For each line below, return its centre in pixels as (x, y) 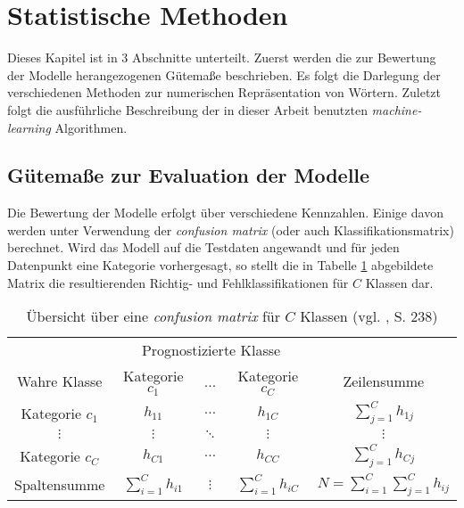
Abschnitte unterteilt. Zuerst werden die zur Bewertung (284, 57)
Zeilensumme (384, 381)
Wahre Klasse (60, 381)
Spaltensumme (60, 485)
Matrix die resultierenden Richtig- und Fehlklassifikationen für (178, 282)
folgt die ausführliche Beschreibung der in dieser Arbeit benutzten (187, 109)
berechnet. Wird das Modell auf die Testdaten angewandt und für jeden (203, 247)
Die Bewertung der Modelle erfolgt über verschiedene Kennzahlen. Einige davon (225, 213)
